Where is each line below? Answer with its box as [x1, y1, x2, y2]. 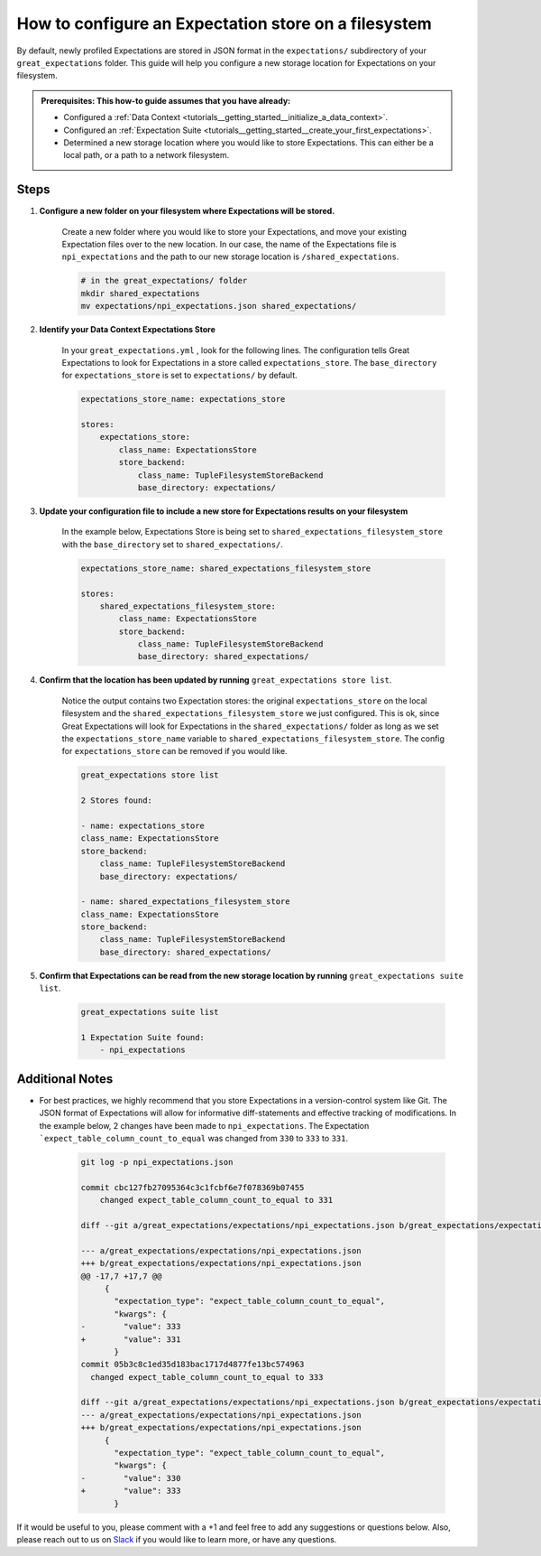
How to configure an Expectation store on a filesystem [16, 14, 432, 33]
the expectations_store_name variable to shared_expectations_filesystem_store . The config [61, 733, 445, 744]
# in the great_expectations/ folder [80, 275, 248, 286]
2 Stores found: [80, 796, 153, 806]
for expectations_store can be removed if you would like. [61, 746, 288, 757]
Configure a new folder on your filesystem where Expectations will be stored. [39, 206, 335, 217]
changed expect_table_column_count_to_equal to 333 [90, 1372, 324, 1382]
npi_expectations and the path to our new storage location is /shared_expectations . [61, 251, 399, 262]
